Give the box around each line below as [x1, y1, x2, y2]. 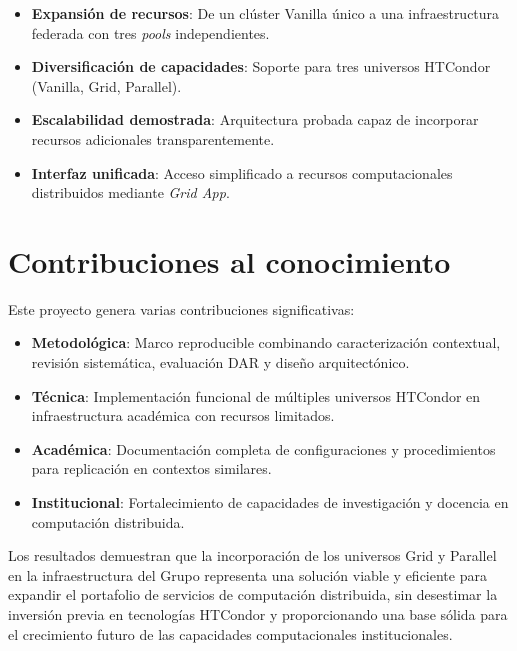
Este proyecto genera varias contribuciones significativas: [8, 298, 355, 319]
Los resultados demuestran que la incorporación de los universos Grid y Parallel [8, 545, 497, 566]
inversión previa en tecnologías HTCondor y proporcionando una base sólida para [8, 604, 508, 624]
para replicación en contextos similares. [31, 458, 272, 479]
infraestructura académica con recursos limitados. [31, 405, 335, 426]
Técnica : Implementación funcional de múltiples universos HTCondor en [31, 385, 481, 406]
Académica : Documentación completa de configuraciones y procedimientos [31, 438, 496, 459]
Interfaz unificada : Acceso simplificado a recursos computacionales [31, 162, 453, 183]
